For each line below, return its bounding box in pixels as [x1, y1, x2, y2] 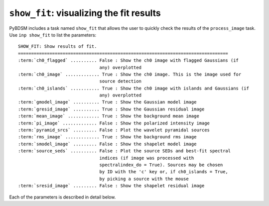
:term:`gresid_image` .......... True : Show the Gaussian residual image [18, 106, 205, 112]
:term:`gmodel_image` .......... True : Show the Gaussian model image [18, 100, 197, 105]
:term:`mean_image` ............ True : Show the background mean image [18, 113, 199, 119]
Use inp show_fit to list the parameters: [9, 32, 97, 38]
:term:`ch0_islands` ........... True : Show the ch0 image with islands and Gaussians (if [18, 85, 249, 91]
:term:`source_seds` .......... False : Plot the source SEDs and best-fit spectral [18, 148, 231, 154]
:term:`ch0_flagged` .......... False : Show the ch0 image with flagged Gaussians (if [18, 58, 239, 63]
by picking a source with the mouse [99, 176, 189, 182]
